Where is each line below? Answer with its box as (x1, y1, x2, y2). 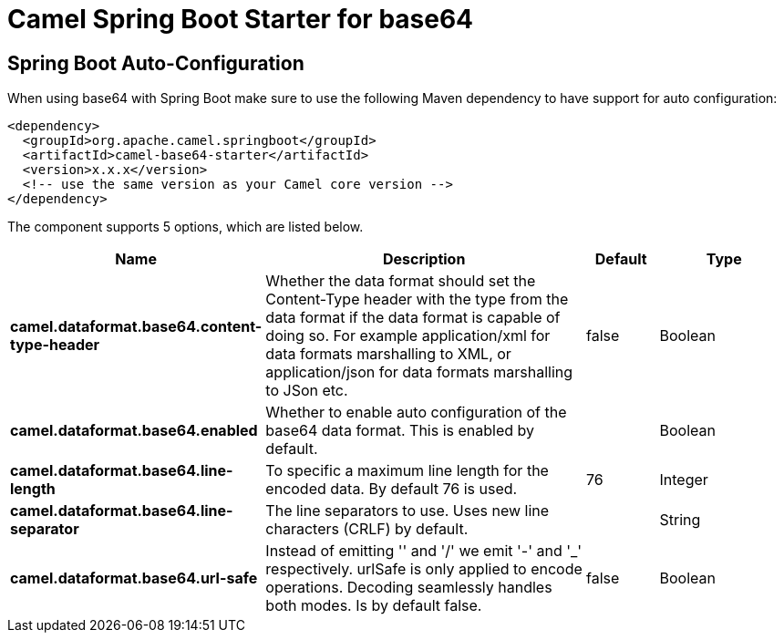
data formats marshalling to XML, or (265, 345, 511, 364)
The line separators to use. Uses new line (265, 501, 550, 521)
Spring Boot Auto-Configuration (7, 51, 304, 75)
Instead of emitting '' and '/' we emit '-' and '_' (265, 542, 583, 561)
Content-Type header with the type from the (265, 290, 569, 309)
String (659, 511, 701, 530)
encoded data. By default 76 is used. (265, 480, 518, 499)
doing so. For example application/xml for (265, 326, 551, 346)
